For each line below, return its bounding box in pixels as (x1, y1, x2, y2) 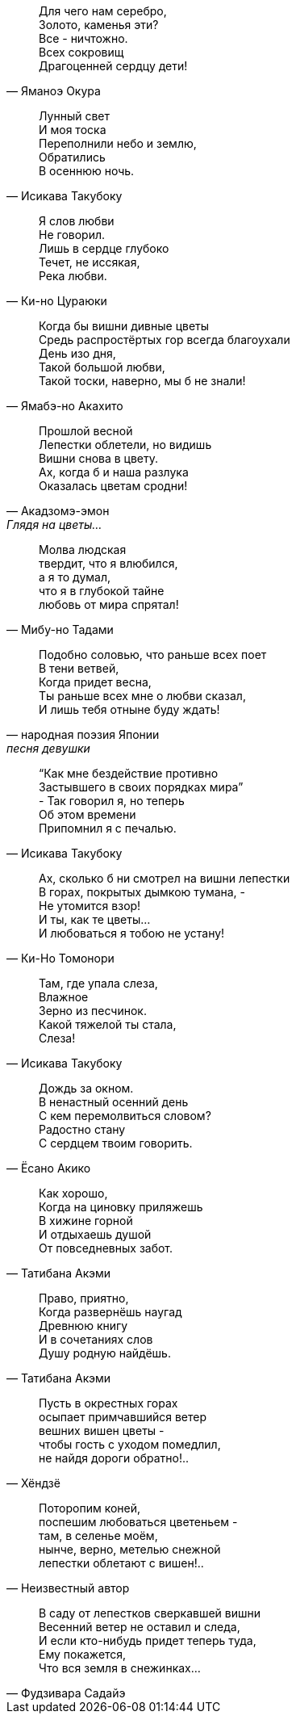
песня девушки (6, 741, 90, 755)
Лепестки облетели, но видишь (39, 438, 212, 451)
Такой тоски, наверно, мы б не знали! (39, 374, 246, 388)
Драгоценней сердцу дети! (39, 59, 188, 73)
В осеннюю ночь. (39, 164, 135, 178)
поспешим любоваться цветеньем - (39, 1515, 238, 1529)
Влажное (39, 990, 89, 1004)
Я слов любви (39, 214, 115, 228)
